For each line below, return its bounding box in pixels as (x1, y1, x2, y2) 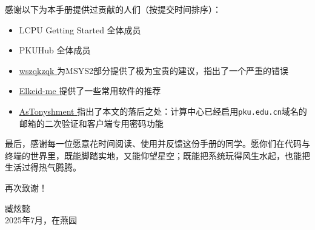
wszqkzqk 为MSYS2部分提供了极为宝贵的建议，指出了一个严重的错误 (19, 64, 288, 76)
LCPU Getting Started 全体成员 (19, 23, 141, 36)
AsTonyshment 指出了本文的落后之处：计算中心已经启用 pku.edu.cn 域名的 (19, 104, 307, 117)
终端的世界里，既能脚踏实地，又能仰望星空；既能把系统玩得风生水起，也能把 (5, 149, 310, 161)
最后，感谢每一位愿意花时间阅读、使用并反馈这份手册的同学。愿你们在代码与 (5, 137, 310, 150)
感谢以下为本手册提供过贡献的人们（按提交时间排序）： (5, 3, 221, 15)
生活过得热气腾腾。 (5, 161, 81, 174)
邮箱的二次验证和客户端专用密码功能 (19, 117, 164, 129)
